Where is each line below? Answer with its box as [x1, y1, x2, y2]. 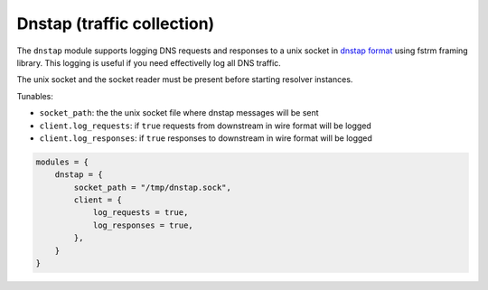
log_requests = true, [92, 208, 189, 218]
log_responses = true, [92, 220, 193, 230]
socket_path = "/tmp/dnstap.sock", [73, 182, 232, 192]
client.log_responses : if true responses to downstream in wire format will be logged [39, 132, 372, 144]
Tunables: [16, 90, 53, 101]
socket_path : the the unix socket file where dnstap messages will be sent [39, 108, 320, 118]
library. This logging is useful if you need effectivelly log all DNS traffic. [16, 57, 282, 68]
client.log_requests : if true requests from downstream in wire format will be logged [39, 120, 372, 131]
